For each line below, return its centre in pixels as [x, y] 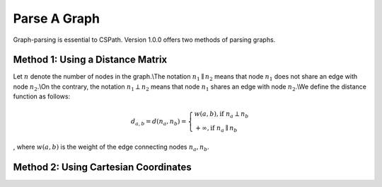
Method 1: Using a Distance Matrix [90, 60]
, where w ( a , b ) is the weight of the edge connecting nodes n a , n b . [111, 147]
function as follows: [42, 96]
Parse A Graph [57, 18]
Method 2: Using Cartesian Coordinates [102, 167]
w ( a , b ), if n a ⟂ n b [221, 115]
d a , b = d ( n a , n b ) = [159, 122]
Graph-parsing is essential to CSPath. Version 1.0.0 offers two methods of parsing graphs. [144, 40]
